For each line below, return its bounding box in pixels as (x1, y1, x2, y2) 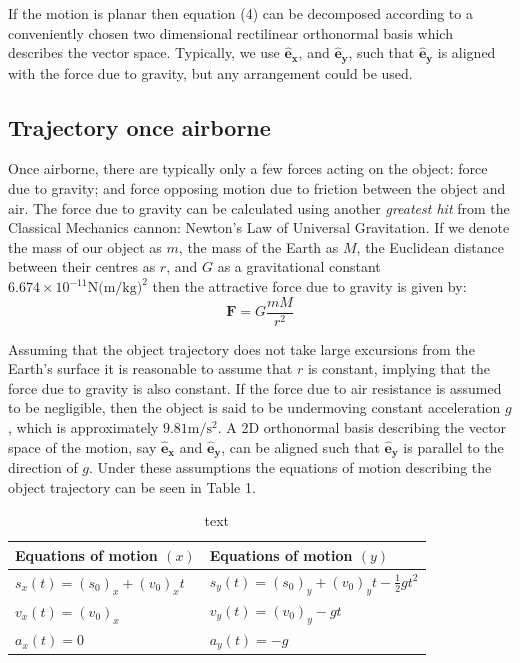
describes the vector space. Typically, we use (8, 42, 280, 63)
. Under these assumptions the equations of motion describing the (89, 457, 492, 478)
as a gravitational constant (217, 256, 381, 277)
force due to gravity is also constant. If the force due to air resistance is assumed (8, 377, 502, 398)
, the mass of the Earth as (178, 236, 339, 257)
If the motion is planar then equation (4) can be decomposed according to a (8, 3, 473, 23)
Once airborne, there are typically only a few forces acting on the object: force (8, 158, 488, 179)
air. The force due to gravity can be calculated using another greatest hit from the (8, 197, 510, 218)
